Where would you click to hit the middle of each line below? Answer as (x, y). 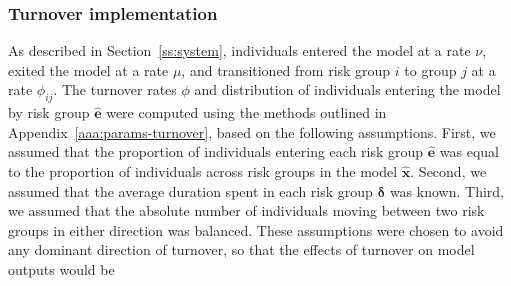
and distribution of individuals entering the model (347, 89)
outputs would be (61, 268)
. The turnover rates (115, 89)
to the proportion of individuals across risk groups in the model (203, 170)
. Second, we (448, 170)
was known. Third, (446, 190)
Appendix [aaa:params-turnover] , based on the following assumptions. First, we (252, 131)
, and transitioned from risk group (286, 69)
